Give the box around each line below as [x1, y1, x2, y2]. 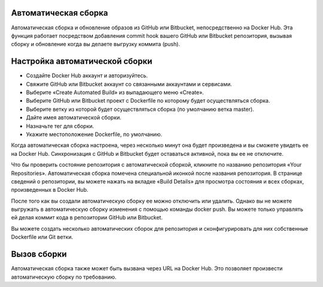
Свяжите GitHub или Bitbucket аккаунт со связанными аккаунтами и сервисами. [26, 80, 233, 87]
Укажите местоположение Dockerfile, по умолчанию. [26, 131, 163, 138]
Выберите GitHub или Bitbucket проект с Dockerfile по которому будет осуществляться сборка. [26, 97, 270, 104]
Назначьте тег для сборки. [26, 122, 95, 129]
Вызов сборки [11, 249, 67, 259]
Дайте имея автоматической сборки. [26, 114, 122, 121]
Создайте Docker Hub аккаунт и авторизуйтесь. [26, 72, 148, 79]
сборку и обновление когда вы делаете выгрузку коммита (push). [11, 41, 181, 48]
